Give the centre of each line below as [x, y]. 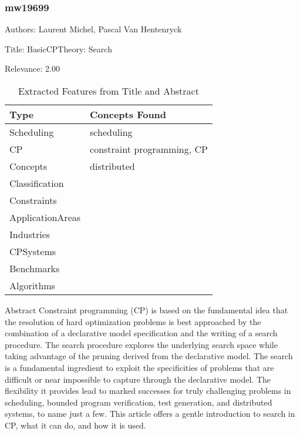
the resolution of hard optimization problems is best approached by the [133, 321]
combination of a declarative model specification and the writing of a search [141, 333]
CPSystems [33, 251]
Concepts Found [128, 114]
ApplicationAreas [45, 217]
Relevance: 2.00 [32, 68]
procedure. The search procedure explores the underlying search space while [141, 344]
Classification [37, 183]
